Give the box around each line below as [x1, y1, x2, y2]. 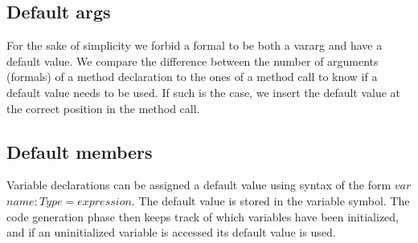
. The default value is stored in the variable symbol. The [131, 192, 410, 209]
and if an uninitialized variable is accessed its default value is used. [6, 224, 336, 241]
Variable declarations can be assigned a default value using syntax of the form [6, 176, 391, 193]
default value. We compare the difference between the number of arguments [6, 52, 379, 69]
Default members [6, 139, 153, 164]
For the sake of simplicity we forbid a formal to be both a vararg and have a [6, 37, 383, 54]
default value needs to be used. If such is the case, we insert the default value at [6, 83, 401, 100]
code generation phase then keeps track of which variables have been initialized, [6, 208, 399, 225]
